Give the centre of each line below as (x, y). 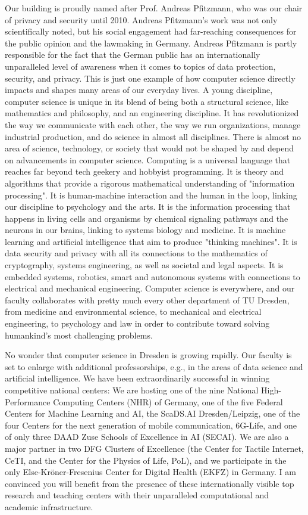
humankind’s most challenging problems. (79, 335)
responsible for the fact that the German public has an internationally (133, 55)
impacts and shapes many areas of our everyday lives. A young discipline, (139, 90)
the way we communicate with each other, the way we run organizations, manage (153, 124)
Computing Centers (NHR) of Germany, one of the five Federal (168, 401)
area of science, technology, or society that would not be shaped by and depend (150, 148)
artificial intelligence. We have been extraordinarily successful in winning (137, 378)
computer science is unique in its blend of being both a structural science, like (147, 101)
